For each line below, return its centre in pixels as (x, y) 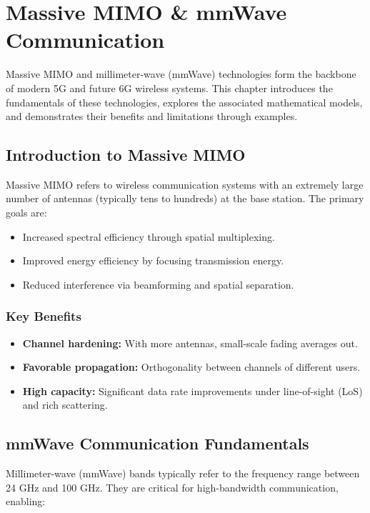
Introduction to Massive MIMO (126, 155)
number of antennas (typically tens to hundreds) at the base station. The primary (185, 198)
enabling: (26, 501)
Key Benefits (44, 316)
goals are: (26, 213)
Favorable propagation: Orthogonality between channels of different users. (191, 367)
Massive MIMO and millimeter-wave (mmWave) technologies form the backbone (181, 74)
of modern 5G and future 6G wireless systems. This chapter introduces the (169, 88)
